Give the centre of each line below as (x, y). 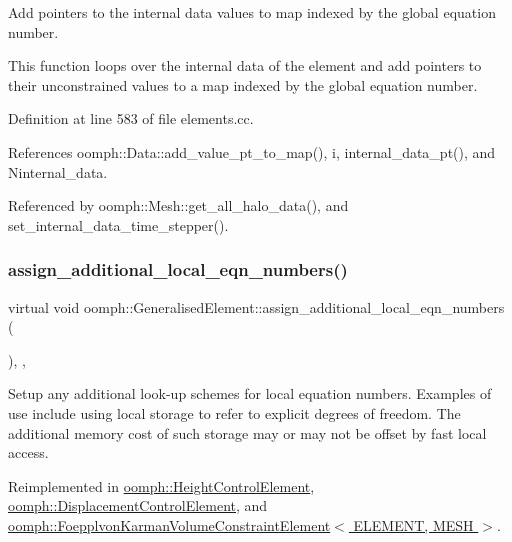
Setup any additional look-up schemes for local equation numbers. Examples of (250, 393)
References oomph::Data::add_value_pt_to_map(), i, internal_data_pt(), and (252, 151)
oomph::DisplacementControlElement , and (138, 505)
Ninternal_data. (58, 171)
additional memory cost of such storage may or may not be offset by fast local (247, 432)
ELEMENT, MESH (413, 524)
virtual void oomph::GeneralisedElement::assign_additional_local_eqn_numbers (256, 306)
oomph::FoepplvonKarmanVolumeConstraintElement (169, 524)
